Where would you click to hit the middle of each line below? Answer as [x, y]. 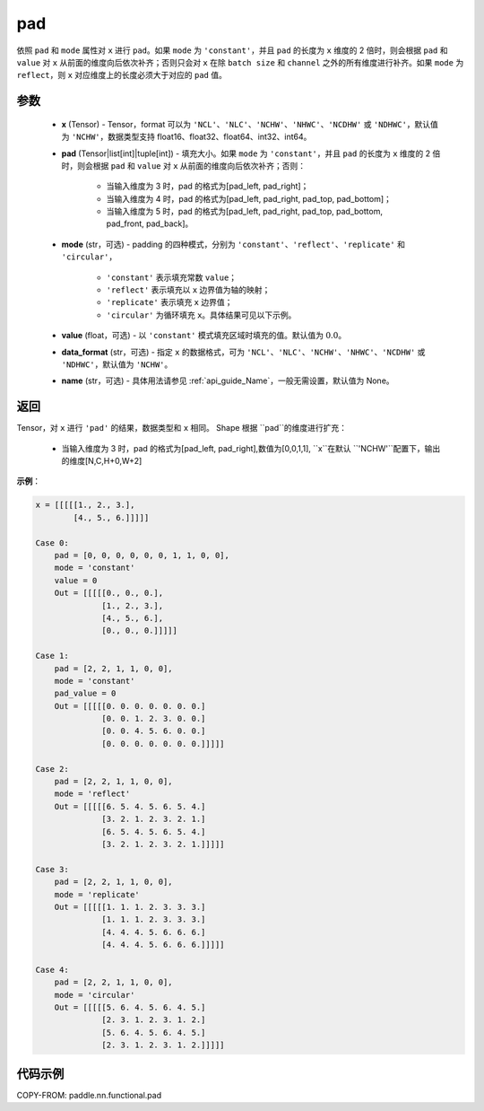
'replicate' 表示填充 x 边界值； [169, 302]
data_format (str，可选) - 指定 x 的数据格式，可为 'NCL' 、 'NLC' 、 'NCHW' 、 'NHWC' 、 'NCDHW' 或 [243, 352]
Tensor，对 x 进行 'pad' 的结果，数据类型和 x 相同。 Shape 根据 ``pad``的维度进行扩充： [181, 428]
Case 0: [52, 542]
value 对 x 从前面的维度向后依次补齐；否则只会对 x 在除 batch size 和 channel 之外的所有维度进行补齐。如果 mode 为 [240, 62]
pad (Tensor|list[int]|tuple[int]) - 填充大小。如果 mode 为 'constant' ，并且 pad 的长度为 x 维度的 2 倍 [251, 153]
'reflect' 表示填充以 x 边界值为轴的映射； [188, 290]
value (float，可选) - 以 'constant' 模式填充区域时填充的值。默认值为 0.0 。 [204, 336]
